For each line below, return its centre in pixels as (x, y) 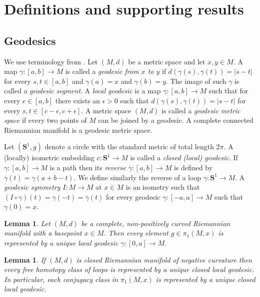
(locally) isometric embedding (49, 157)
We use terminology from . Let (51, 61)
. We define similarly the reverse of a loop (137, 177)
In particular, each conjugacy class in (61, 279)
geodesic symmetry (32, 187)
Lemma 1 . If (25, 259)
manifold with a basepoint (43, 233)
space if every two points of (45, 120)
